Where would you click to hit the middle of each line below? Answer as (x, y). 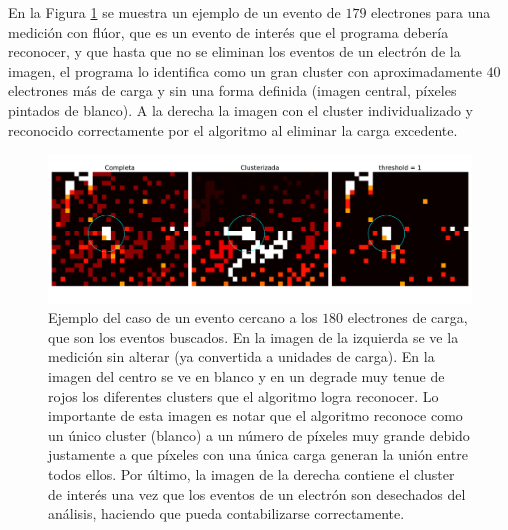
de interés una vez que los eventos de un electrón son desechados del (257, 493)
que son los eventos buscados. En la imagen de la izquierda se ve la (253, 336)
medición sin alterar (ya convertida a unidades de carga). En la (241, 356)
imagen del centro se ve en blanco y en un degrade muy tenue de (246, 376)
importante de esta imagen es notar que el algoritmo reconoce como (255, 415)
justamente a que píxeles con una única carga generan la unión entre (258, 454)
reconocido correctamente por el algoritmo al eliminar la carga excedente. (233, 129)
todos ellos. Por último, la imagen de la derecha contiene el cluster (251, 473)
